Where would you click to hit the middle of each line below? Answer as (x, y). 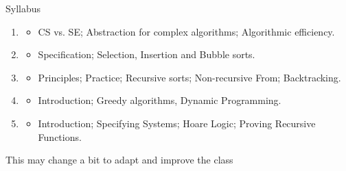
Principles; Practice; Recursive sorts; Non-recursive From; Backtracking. (189, 77)
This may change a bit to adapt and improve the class (119, 160)
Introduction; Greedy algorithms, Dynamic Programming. (160, 100)
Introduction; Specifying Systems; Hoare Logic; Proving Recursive (177, 123)
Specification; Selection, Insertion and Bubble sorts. (147, 54)
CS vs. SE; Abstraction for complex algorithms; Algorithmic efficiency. (186, 31)
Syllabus (23, 8)
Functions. (60, 136)
